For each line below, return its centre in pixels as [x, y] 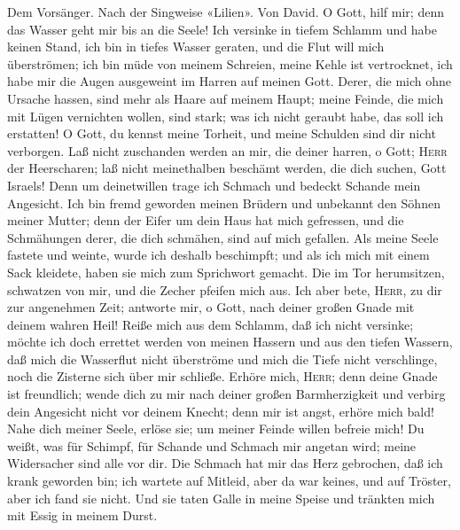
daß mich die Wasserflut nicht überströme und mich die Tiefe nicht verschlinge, [222, 359]
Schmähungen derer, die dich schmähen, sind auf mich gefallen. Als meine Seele [223, 237]
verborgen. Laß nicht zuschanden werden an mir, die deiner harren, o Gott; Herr [227, 150]
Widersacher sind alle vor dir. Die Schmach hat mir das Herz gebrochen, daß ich [225, 463]
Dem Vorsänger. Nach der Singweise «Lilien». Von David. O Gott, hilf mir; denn [226, 12]
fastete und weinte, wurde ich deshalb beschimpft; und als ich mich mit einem [218, 255]
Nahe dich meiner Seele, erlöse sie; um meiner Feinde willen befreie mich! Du [216, 429]
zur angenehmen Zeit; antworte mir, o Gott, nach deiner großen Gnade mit [211, 307]
